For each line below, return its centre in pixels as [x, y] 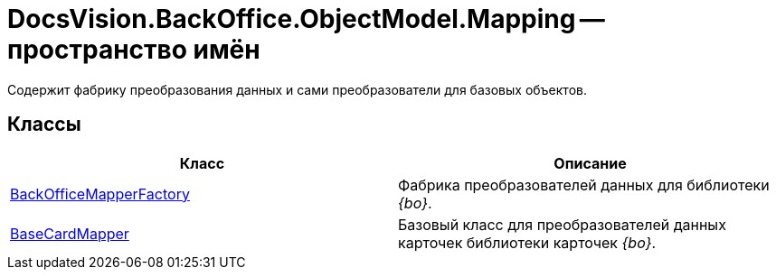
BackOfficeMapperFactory [100, 194]
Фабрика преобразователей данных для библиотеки [584, 185]
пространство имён [134, 50]
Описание [590, 163]
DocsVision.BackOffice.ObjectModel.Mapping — [306, 19]
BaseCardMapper [70, 233]
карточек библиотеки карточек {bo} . [527, 242]
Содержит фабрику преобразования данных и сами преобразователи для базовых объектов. [297, 89]
